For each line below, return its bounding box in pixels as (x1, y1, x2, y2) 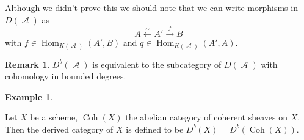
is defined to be (126, 122, 184, 135)
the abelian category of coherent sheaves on (125, 111, 288, 123)
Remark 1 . (5, 57, 50, 70)
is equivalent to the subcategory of (92, 57, 222, 70)
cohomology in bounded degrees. (5, 70, 126, 83)
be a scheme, (30, 111, 78, 123)
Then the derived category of (5, 122, 114, 135)
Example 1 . (5, 90, 53, 103)
